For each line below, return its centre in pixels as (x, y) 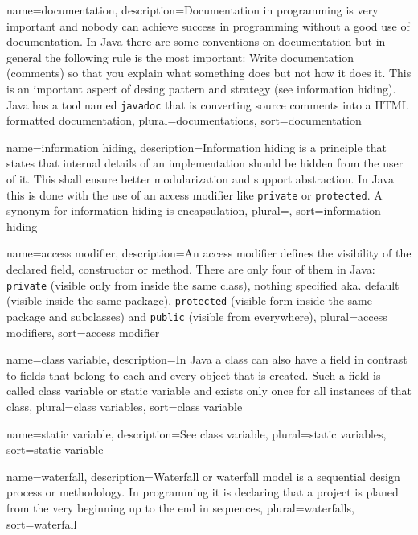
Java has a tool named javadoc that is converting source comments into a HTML (208, 104)
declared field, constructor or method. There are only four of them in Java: (191, 269)
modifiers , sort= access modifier (83, 332)
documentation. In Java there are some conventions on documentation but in (196, 41)
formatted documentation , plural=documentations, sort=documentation (184, 120)
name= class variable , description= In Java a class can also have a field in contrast (207, 359)
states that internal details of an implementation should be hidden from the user (205, 163)
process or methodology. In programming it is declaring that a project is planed (203, 492)
